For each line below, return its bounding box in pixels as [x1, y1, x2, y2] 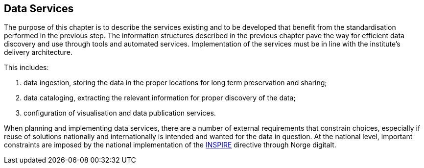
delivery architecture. [4, 48, 72, 57]
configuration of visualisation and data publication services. [24, 109, 216, 118]
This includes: [4, 63, 49, 72]
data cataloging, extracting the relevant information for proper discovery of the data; [24, 94, 296, 102]
